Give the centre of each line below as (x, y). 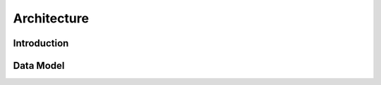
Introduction (41, 43)
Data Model (39, 66)
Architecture (51, 18)
